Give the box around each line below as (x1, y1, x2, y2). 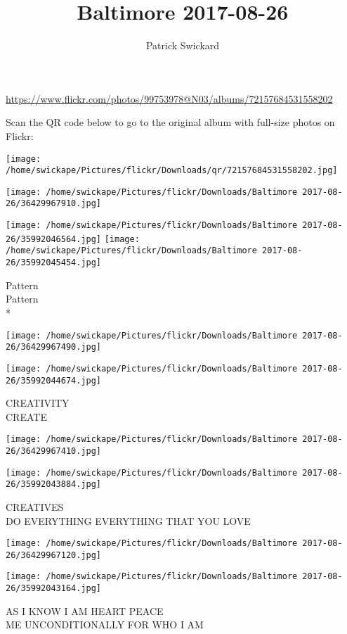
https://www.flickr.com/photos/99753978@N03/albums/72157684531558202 (6, 91, 333, 106)
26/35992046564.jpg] (6, 234, 102, 244)
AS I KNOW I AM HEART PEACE (6, 603, 164, 618)
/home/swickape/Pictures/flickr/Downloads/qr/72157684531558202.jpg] (6, 165, 338, 176)
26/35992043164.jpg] (6, 583, 102, 594)
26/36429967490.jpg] (6, 342, 102, 353)
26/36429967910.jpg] (6, 198, 102, 209)
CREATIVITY (6, 395, 70, 410)
